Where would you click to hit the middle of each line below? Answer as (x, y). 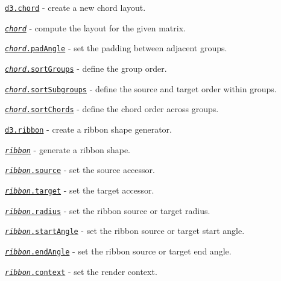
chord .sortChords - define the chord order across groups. (112, 109)
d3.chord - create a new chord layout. (75, 7)
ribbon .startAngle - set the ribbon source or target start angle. (125, 231)
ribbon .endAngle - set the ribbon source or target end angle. (118, 251)
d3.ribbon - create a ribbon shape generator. (88, 129)
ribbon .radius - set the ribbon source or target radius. (108, 210)
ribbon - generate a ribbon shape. (68, 149)
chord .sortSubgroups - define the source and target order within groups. (141, 88)
